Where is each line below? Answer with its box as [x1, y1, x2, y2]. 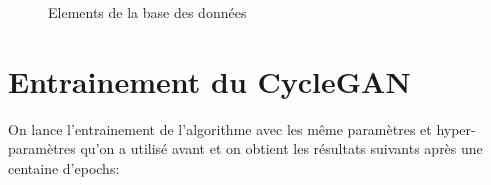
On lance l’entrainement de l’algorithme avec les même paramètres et [8, 118, 432, 139]
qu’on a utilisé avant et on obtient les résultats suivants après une [80, 138, 483, 159]
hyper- [436, 118, 476, 139]
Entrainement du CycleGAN [8, 60, 411, 101]
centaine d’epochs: [8, 157, 120, 178]
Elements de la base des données [48, 2, 247, 22]
